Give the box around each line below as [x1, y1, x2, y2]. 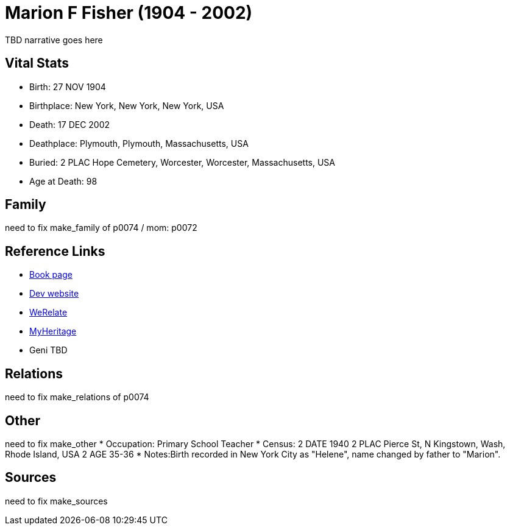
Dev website [29, 288, 79, 299]
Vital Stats [5, 55, 69, 71]
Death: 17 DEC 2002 [29, 119, 110, 130]
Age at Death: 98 [29, 175, 97, 186]
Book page [29, 269, 73, 280]
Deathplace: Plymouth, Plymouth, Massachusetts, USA [29, 138, 249, 149]
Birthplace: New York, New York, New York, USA [29, 100, 224, 111]
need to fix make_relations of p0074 [5, 392, 149, 403]
